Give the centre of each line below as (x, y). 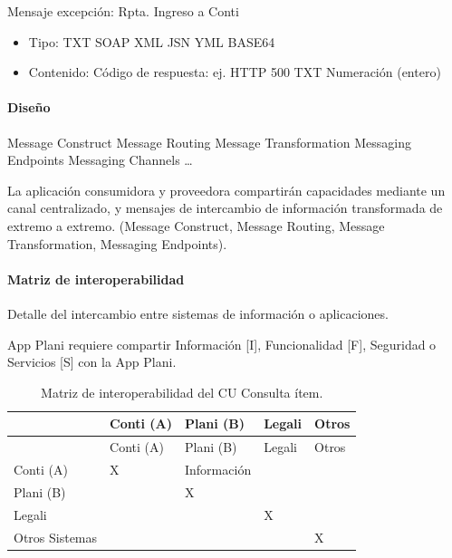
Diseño (29, 107)
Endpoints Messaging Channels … (100, 160)
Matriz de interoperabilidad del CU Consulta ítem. (182, 392)
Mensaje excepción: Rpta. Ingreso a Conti (123, 11)
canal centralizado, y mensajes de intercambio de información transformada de (225, 208)
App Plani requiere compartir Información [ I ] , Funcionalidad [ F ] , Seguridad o (222, 344)
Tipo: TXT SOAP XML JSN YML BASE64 (152, 41)
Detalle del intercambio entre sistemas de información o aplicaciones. (198, 313)
